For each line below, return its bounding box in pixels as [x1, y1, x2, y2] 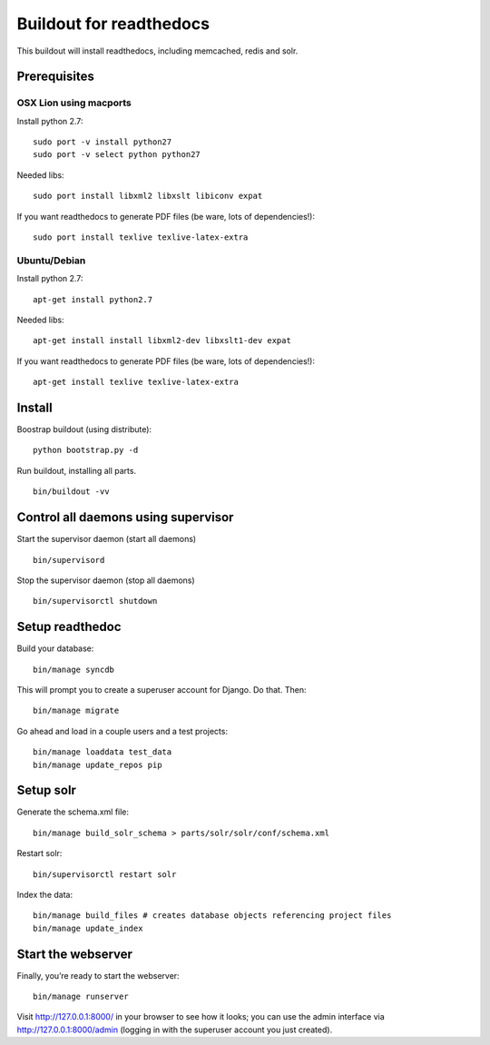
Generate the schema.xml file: [16, 806, 130, 817]
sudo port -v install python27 [33, 137, 172, 147]
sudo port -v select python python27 [33, 150, 201, 160]
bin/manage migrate [33, 705, 120, 716]
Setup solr [16, 783, 77, 798]
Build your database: [16, 643, 94, 654]
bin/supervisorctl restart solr [33, 869, 177, 880]
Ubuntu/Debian [16, 254, 86, 267]
